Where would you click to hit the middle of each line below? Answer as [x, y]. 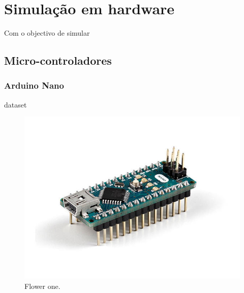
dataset [16, 104]
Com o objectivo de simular [47, 33]
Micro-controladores [58, 60]
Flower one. [42, 286]
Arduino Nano [34, 85]
